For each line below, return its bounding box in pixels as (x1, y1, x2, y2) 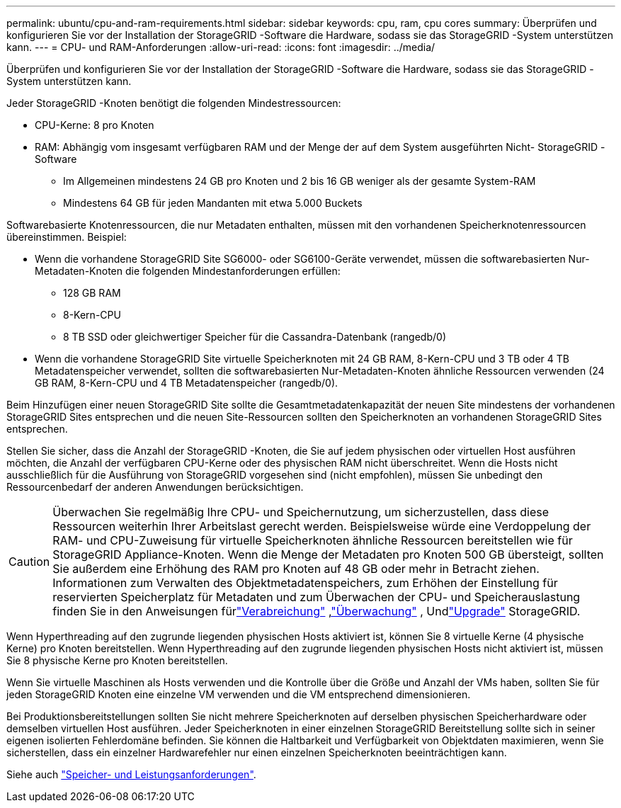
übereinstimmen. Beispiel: (6, 231, 127, 243)
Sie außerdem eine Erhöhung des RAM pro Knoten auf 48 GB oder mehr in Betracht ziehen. (52, 562, 540, 576)
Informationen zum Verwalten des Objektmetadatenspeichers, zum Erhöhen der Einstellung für (52, 576, 558, 590)
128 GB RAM (63, 287, 121, 299)
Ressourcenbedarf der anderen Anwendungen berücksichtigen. (6, 481, 304, 493)
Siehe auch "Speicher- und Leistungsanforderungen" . (6, 768, 256, 780)
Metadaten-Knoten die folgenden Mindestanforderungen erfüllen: (35, 265, 341, 277)
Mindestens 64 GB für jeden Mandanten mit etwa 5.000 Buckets (63, 197, 363, 209)
